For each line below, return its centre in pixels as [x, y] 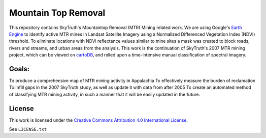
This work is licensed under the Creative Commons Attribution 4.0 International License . [99, 120]
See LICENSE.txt [28, 129]
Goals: [19, 69]
